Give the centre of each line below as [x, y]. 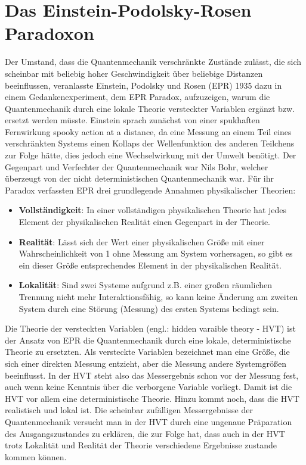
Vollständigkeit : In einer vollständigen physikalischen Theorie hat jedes [152, 210]
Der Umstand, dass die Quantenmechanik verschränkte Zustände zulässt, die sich [153, 62]
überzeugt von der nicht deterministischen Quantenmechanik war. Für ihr [140, 178]
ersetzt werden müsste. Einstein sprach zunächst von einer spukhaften [132, 120]
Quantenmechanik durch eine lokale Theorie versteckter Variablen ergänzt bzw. [150, 108]
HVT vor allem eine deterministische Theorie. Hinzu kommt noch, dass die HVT [152, 398]
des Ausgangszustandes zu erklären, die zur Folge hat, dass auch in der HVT [145, 433]
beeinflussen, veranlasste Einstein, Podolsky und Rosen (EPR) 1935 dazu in [143, 85]
